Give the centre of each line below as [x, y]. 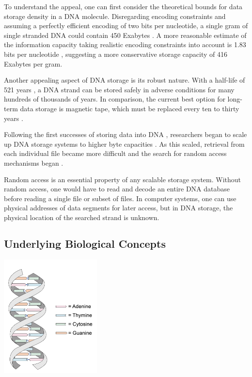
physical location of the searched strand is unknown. [82, 217]
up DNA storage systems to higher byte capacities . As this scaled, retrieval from [124, 144]
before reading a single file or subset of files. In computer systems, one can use [120, 198]
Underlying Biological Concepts [85, 243]
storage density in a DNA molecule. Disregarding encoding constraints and [115, 16]
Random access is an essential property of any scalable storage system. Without [123, 179]
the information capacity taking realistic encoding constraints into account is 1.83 [125, 44]
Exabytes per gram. [33, 63]
